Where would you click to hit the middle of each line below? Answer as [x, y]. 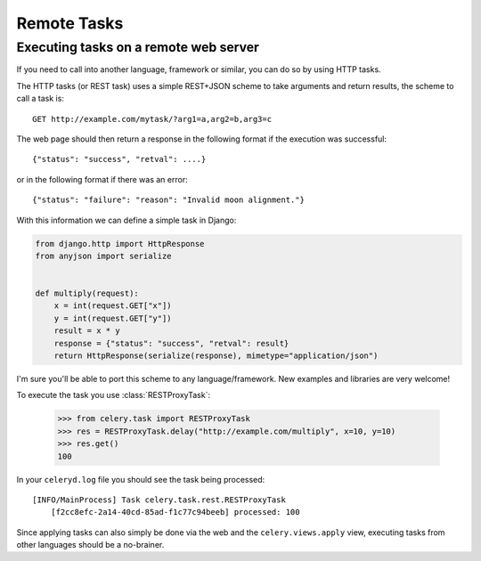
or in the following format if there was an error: [102, 179]
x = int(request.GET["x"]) [113, 306]
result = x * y [87, 331]
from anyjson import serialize [104, 256]
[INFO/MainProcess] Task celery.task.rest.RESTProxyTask [159, 500]
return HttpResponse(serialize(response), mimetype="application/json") [216, 356]
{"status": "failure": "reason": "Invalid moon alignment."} [168, 200]
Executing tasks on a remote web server [138, 47]
